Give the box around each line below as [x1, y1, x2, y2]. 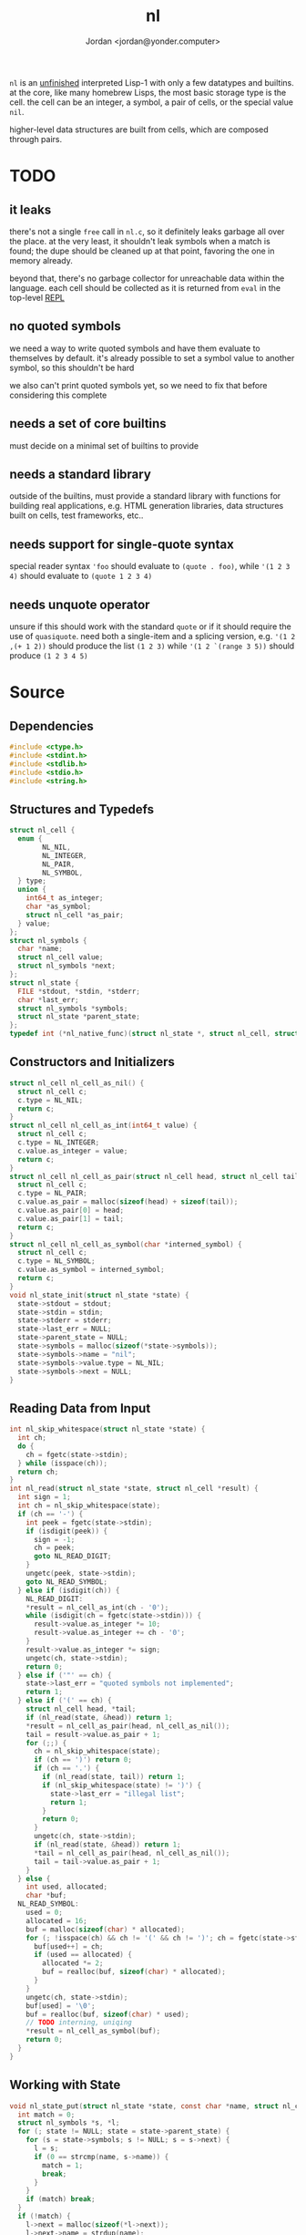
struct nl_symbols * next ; [17, 961, 117, 971]
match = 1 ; [42, 2160, 84, 2170]
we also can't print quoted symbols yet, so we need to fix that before [9, 379, 268, 390]
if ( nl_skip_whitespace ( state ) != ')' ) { [42, 1780, 202, 1790]
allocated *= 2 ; [42, 1959, 104, 1968]
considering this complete [9, 389, 107, 400]
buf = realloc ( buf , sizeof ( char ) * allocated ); [42, 1967, 226, 1977]
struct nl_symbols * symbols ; [17, 1004, 128, 1013]
